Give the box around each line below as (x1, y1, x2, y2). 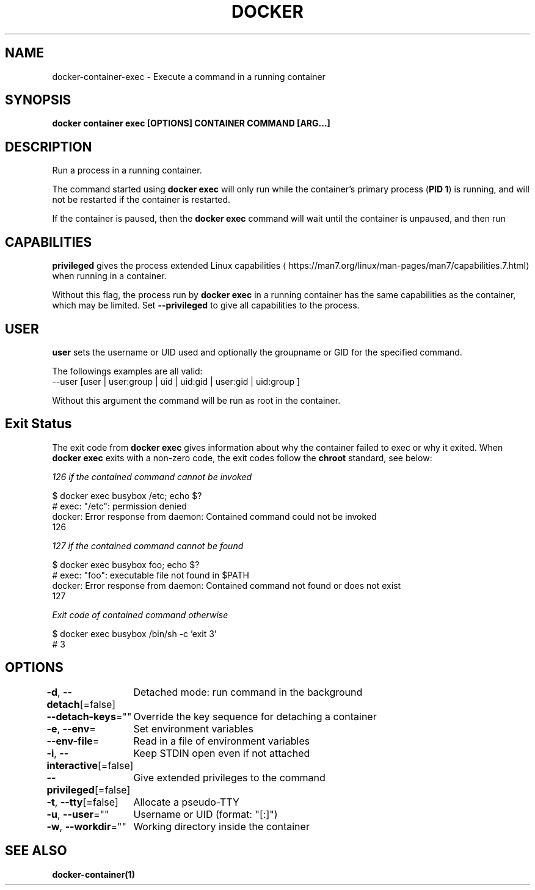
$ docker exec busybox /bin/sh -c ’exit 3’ (52, 628, 217, 639)
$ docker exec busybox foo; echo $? (52, 559, 200, 570)
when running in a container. (52, 271, 167, 282)
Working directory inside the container (133, 820, 310, 833)
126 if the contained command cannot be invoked (52, 471, 252, 482)
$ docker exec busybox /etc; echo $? (52, 490, 202, 501)
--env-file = (46, 734, 100, 747)
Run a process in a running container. (52, 165, 202, 176)
